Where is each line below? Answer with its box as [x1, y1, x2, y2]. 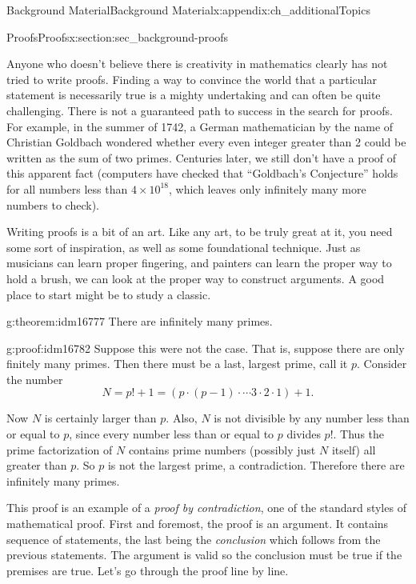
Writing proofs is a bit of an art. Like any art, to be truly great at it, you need [6, 223, 393, 240]
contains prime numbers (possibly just [128, 441, 316, 458]
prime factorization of [6, 441, 113, 458]
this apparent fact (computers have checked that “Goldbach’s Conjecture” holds [6, 165, 398, 182]
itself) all [331, 441, 376, 458]
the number [6, 370, 63, 387]
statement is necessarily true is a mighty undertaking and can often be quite [6, 86, 381, 103]
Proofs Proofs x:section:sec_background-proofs [6, 28, 229, 45]
